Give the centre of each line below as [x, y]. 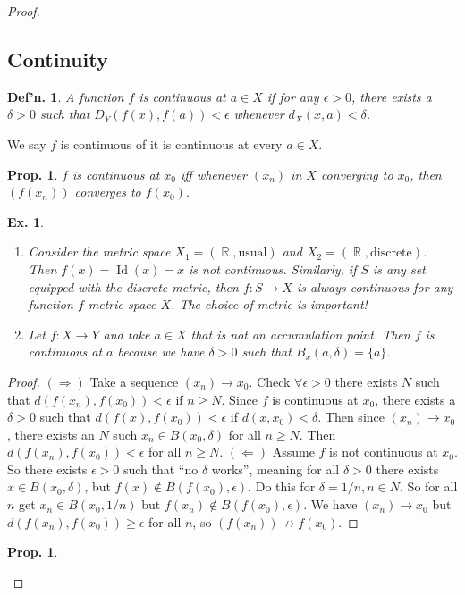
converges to [108, 192]
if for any [293, 96]
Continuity [58, 59]
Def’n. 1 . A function [66, 96]
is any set [399, 268]
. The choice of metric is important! [269, 304]
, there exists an [51, 434]
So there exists [47, 469]
